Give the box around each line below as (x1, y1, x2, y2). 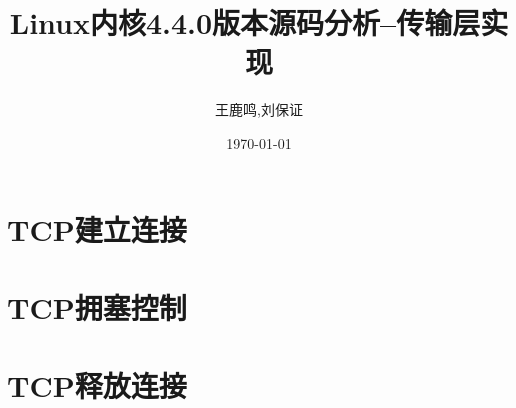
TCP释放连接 (7, 365, 187, 406)
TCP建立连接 (7, 208, 187, 249)
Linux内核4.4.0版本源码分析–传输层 (9, 2, 481, 43)
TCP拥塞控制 (7, 286, 187, 327)
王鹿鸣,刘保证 (215, 99, 303, 120)
